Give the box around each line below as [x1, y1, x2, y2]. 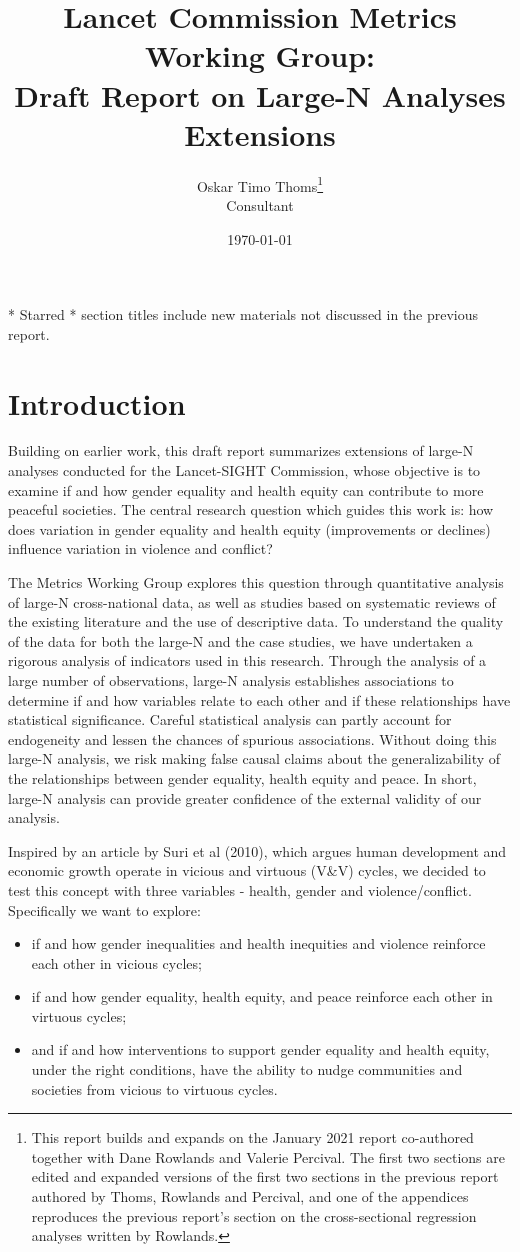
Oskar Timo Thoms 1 [196, 172, 324, 196]
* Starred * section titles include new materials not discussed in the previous [8, 304, 479, 325]
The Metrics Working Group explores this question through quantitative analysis [8, 572, 504, 592]
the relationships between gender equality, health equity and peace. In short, [8, 767, 477, 788]
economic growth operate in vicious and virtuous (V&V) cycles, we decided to [8, 860, 486, 881]
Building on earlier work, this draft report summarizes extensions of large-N [8, 440, 474, 461]
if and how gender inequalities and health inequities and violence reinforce [31, 933, 486, 954]
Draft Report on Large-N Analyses [14, 74, 506, 115]
